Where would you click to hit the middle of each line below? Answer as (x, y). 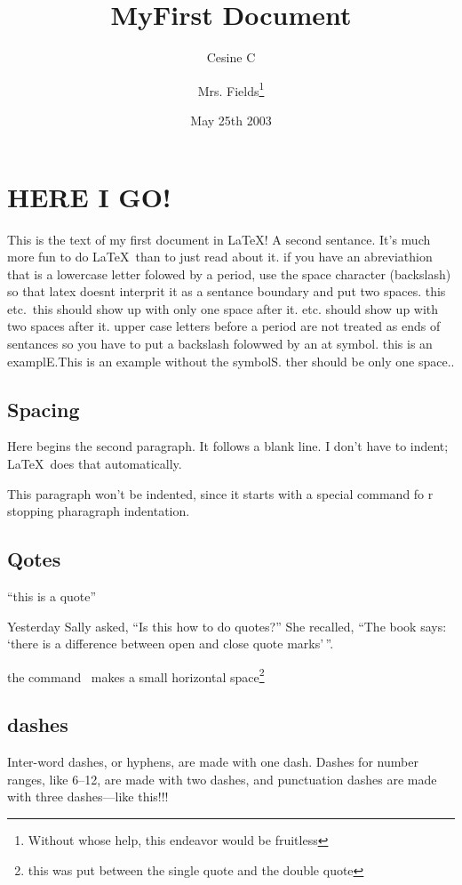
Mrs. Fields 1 (231, 89)
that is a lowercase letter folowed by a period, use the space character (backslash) (229, 274)
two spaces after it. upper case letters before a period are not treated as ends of (224, 326)
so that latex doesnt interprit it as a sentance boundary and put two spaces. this (227, 291)
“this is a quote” (52, 596)
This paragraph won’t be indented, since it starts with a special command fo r (220, 493)
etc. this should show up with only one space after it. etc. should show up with (223, 308)
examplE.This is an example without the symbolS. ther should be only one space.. (231, 361)
